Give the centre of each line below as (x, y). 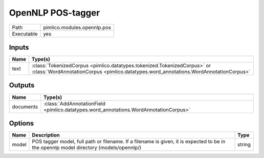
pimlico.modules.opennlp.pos (77, 27)
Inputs (19, 47)
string (244, 145)
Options (22, 123)
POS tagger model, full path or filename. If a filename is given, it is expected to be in (129, 141)
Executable (25, 34)
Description (46, 135)
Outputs (22, 85)
